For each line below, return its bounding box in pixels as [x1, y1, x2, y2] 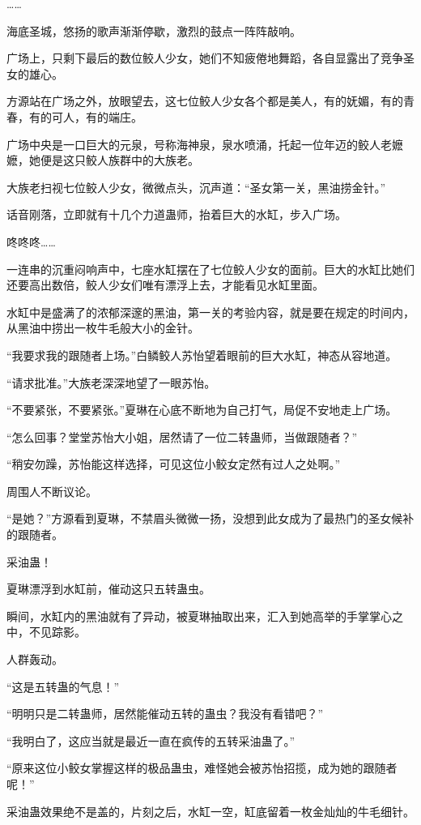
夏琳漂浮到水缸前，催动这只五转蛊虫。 [6, 580, 210, 597]
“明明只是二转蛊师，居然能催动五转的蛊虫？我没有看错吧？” [6, 705, 324, 722]
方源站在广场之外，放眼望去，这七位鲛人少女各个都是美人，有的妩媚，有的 [6, 92, 403, 109]
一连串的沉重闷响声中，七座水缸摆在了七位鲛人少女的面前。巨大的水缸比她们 [6, 260, 415, 277]
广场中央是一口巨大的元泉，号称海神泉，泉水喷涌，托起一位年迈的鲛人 [6, 135, 381, 152]
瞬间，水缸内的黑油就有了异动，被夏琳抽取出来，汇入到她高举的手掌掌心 [6, 607, 392, 624]
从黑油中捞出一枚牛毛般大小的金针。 [6, 319, 199, 336]
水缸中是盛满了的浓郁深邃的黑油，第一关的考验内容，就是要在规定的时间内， [6, 303, 415, 320]
